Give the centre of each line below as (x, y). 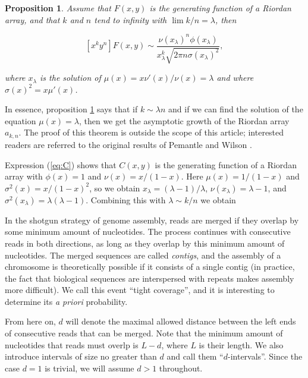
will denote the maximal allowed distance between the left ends (181, 321)
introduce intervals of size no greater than (81, 356)
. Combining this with (126, 199)
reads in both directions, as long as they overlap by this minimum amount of (145, 243)
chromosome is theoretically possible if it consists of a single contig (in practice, (150, 267)
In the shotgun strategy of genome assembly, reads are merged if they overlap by (152, 220)
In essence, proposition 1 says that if (71, 109)
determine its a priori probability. (66, 301)
